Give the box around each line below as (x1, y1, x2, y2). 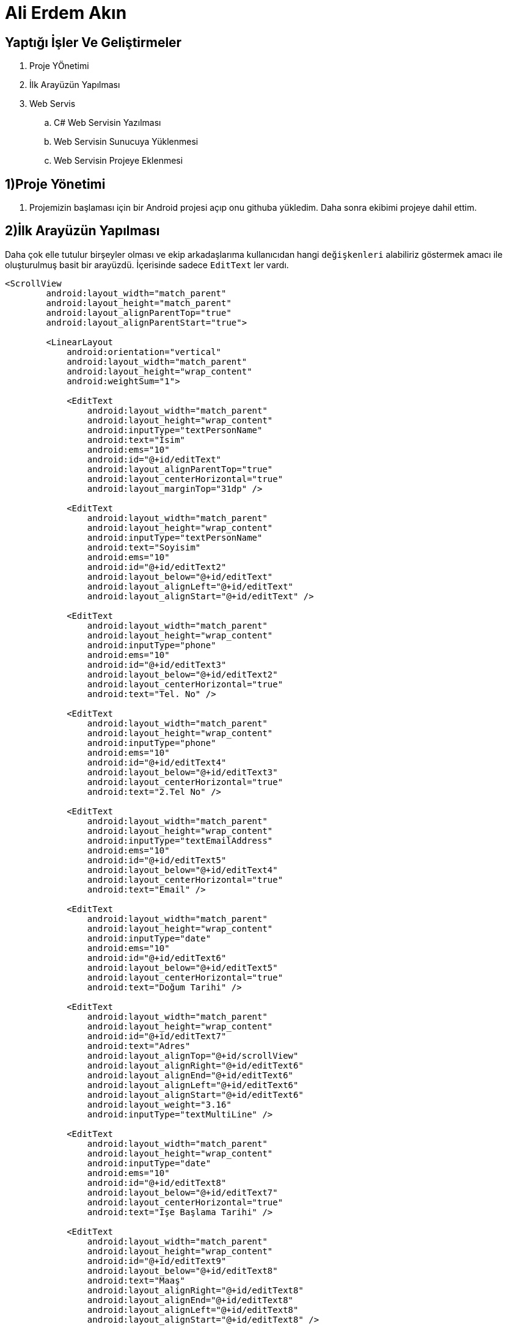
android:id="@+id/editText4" (87, 757, 227, 767)
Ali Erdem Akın (5, 2, 127, 23)
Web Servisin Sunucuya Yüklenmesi (54, 136, 199, 147)
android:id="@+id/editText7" (87, 1031, 227, 1041)
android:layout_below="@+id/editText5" (87, 962, 278, 973)
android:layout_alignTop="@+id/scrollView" (87, 1050, 299, 1061)
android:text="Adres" (87, 1040, 191, 1051)
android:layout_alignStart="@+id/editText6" (87, 1089, 304, 1100)
